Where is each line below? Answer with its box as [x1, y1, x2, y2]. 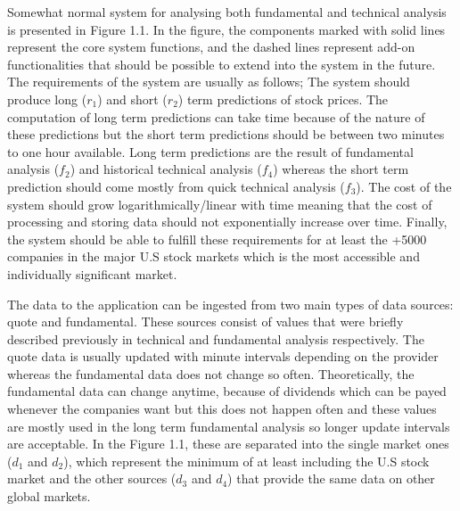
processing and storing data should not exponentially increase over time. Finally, [7, 212, 448, 231]
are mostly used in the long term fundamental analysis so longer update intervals [7, 416, 450, 435]
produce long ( [7, 89, 87, 108]
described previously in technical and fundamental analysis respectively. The [7, 329, 424, 348]
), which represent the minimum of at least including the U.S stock [63, 451, 430, 470]
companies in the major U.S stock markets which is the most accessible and [7, 247, 420, 266]
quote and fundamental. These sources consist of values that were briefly [7, 312, 404, 331]
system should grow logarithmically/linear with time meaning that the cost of [7, 194, 432, 213]
